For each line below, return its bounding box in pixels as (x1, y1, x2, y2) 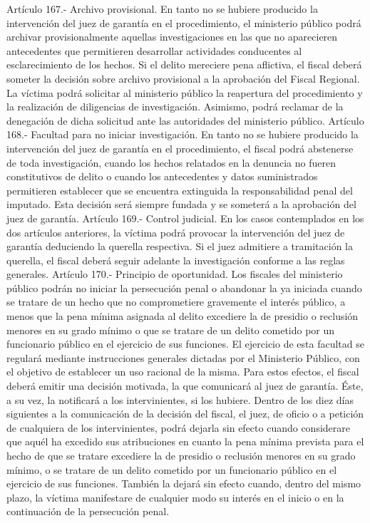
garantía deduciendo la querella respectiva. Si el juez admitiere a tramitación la (6, 239, 353, 254)
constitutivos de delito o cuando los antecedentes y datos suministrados (6, 169, 318, 184)
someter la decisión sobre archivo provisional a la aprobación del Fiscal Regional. (6, 71, 360, 86)
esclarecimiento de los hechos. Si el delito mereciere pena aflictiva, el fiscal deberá (6, 57, 362, 72)
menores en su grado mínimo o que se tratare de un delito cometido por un (6, 322, 335, 337)
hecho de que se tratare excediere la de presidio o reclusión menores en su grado (6, 448, 356, 462)
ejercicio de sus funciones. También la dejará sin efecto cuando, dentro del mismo (6, 476, 361, 491)
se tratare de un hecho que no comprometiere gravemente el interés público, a (6, 294, 346, 309)
